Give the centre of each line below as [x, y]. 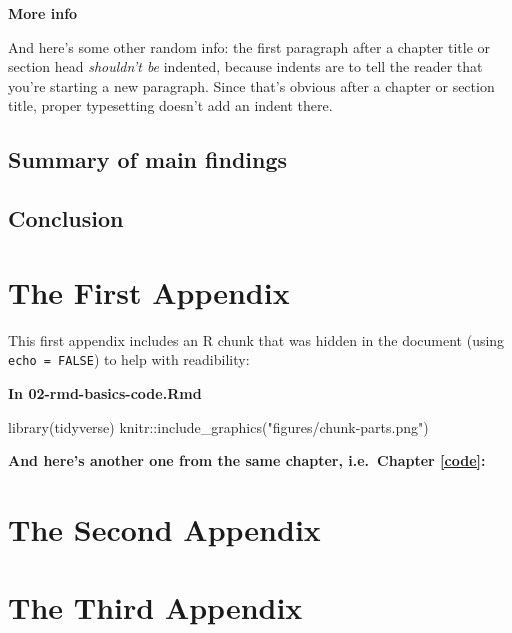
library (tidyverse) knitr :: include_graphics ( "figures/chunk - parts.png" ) [218, 426]
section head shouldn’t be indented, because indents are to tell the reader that [245, 66]
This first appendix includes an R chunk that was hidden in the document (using [256, 339]
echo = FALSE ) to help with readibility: [129, 359]
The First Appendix [149, 291]
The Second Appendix [164, 528]
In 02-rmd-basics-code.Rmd [105, 392]
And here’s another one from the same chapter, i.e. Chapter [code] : [247, 460]
